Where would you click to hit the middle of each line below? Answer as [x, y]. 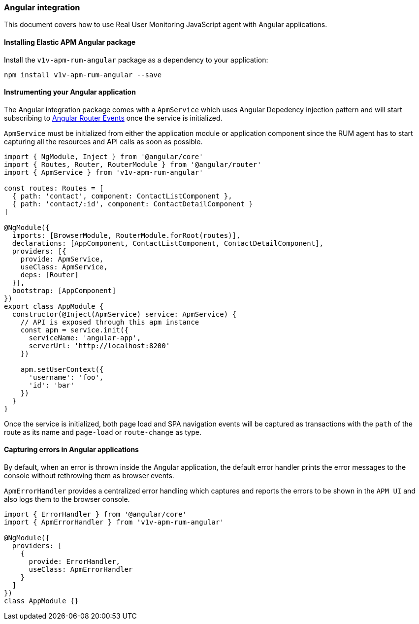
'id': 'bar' [52, 385]
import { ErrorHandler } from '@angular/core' [95, 514]
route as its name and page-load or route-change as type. [103, 432]
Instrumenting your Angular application [70, 92]
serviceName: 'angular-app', [85, 338]
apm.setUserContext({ [62, 369]
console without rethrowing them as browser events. [89, 476]
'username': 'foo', [66, 377]
